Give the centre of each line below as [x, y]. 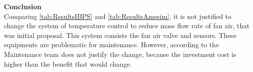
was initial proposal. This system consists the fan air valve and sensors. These [120, 35]
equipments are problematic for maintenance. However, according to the [111, 45]
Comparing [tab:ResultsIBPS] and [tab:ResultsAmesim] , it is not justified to [118, 16]
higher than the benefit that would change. [68, 63]
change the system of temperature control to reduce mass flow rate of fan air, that [127, 26]
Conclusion [23, 6]
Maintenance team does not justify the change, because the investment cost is [120, 54]
